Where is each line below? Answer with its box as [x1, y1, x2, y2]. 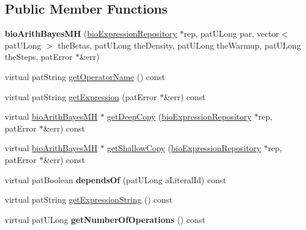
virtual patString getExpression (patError [5, 90, 157, 103]
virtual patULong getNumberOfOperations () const [5, 213, 206, 225]
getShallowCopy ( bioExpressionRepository [107, 142, 261, 154]
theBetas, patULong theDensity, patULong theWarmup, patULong [58, 39, 301, 51]
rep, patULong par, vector [184, 27, 279, 40]
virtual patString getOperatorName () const [5, 70, 165, 82]
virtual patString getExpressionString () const [5, 193, 173, 206]
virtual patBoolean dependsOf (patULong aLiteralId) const [5, 173, 226, 186]
